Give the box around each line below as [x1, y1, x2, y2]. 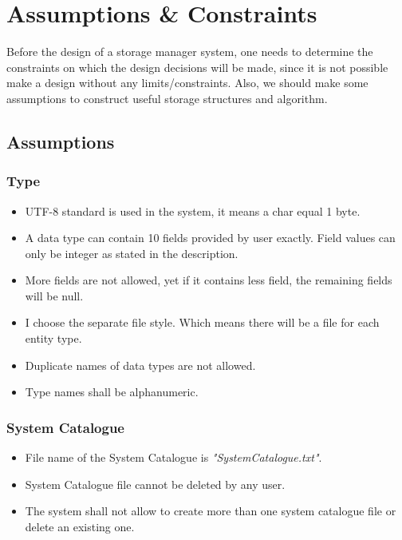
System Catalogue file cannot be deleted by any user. [25, 475, 286, 492]
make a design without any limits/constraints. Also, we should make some [6, 74, 368, 91]
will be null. [25, 287, 84, 304]
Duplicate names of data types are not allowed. [25, 356, 256, 373]
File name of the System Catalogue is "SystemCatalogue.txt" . [25, 449, 322, 466]
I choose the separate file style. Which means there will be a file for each [25, 314, 380, 331]
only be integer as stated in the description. [25, 244, 238, 261]
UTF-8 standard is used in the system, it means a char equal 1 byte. [25, 202, 361, 219]
